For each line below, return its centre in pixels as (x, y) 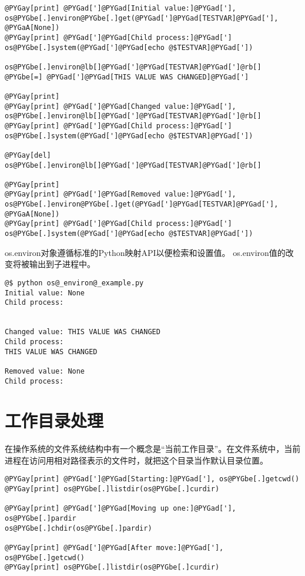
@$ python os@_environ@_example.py (74, 283)
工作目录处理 (54, 420)
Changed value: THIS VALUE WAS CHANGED (83, 332)
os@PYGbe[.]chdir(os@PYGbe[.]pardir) (78, 528)
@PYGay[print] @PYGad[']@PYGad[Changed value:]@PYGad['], (120, 106)
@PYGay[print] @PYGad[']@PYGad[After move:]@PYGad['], (114, 548)
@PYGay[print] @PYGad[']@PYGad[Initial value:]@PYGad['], (120, 8)
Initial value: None (45, 293)
